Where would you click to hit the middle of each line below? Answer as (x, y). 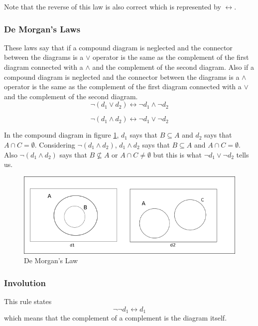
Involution (25, 282)
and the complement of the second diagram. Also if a (173, 67)
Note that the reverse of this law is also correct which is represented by (113, 6)
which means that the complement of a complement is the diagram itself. (116, 317)
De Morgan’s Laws (42, 29)
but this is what (177, 154)
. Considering (55, 144)
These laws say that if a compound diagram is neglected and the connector (118, 47)
